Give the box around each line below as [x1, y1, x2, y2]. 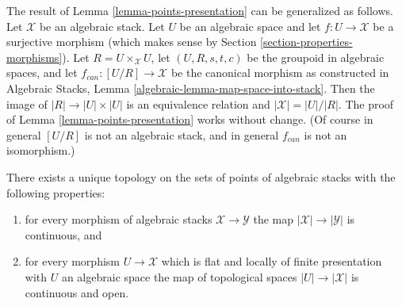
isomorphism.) [6, 142, 75, 159]
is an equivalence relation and [126, 95, 270, 112]
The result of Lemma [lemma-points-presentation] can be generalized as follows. [6, 2, 393, 18]
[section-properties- [260, 33, 353, 50]
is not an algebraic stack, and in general [84, 126, 279, 143]
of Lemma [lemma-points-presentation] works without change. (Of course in [6, 111, 373, 128]
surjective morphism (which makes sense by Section [6, 33, 257, 50]
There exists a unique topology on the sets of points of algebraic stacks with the [6, 168, 396, 185]
